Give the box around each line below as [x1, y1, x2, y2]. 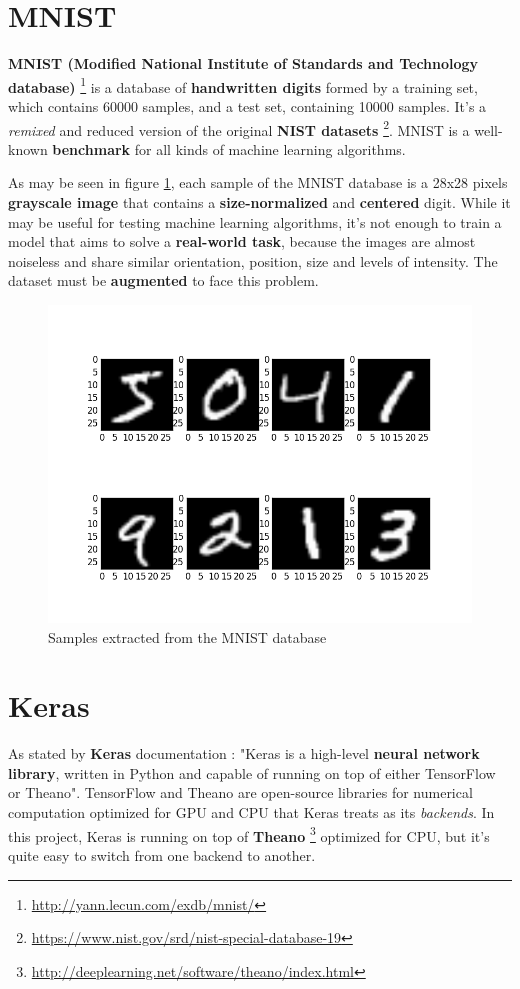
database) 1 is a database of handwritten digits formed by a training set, [8, 73, 478, 97]
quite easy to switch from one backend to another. [8, 844, 316, 865]
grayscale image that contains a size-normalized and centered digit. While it [8, 192, 511, 212]
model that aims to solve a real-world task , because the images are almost [8, 231, 476, 252]
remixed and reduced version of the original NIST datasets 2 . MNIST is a [8, 116, 470, 140]
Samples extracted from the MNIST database [48, 626, 327, 647]
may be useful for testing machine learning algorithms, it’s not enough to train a [8, 211, 502, 232]
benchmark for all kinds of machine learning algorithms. [52, 138, 406, 159]
